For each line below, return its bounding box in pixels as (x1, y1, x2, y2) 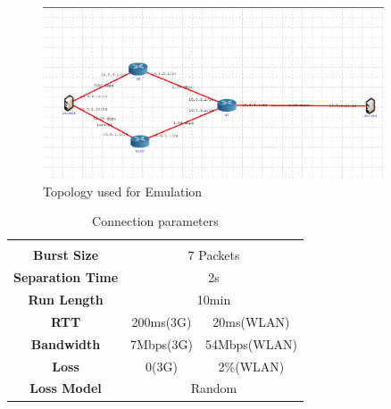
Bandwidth (30, 334, 101, 353)
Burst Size (33, 246, 99, 264)
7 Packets (187, 246, 240, 264)
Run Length (28, 290, 104, 309)
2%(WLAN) (218, 356, 285, 375)
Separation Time (13, 268, 119, 287)
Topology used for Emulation (43, 181, 203, 200)
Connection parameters (92, 212, 219, 230)
